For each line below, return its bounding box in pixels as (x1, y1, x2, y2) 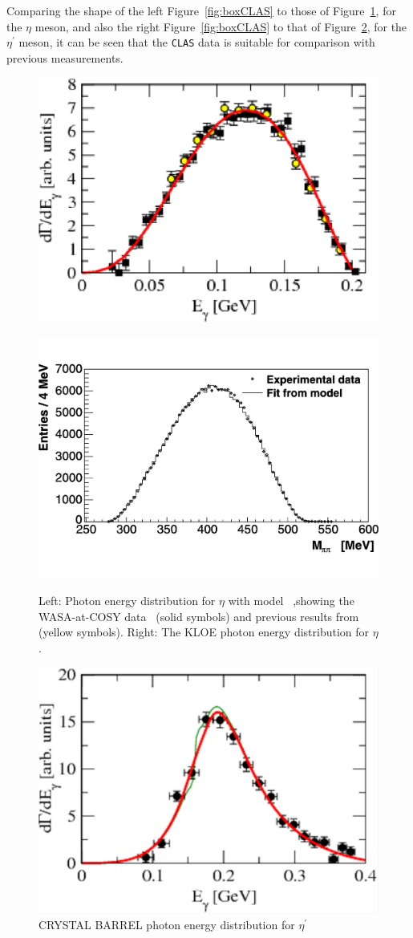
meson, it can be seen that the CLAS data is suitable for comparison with (18, 34, 375, 51)
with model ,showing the (228, 592, 354, 609)
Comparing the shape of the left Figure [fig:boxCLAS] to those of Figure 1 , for (6, 2, 396, 18)
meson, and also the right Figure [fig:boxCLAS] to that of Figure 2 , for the (34, 18, 407, 35)
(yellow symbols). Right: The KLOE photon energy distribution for (38, 623, 370, 640)
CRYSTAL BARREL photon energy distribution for (38, 916, 295, 932)
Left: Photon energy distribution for (38, 592, 216, 609)
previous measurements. (6, 49, 123, 66)
